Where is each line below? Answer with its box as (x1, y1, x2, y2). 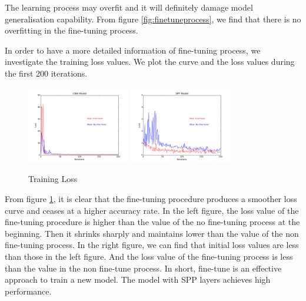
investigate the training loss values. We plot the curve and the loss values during (5, 55, 295, 68)
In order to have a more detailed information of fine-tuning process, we (5, 44, 261, 56)
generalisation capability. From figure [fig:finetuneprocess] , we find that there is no (5, 12, 301, 25)
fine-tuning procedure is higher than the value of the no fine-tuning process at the (5, 216, 300, 228)
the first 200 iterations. (5, 67, 88, 79)
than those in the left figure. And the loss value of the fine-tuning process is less (5, 250, 293, 262)
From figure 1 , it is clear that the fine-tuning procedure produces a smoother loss (5, 192, 297, 204)
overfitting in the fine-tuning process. (5, 24, 138, 37)
